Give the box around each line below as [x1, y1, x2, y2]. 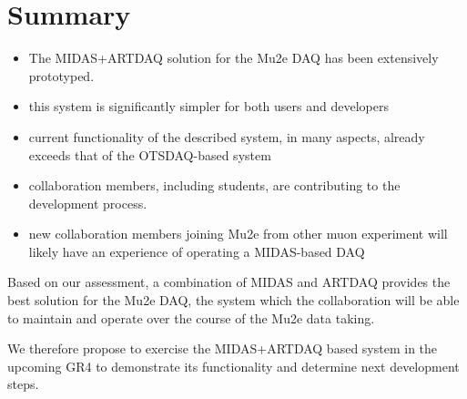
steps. [7, 374, 39, 394]
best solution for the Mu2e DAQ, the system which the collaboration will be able [7, 291, 460, 310]
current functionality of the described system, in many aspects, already [28, 127, 425, 146]
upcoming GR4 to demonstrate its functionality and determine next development [7, 356, 460, 375]
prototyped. [28, 66, 95, 85]
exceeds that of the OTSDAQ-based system [28, 145, 271, 164]
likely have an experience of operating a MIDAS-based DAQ [28, 241, 365, 261]
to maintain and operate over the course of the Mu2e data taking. [7, 308, 375, 327]
